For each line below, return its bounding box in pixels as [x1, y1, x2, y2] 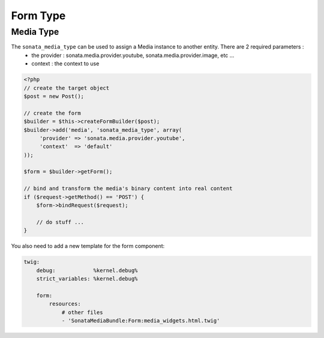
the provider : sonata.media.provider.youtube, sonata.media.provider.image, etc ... [31, 52, 235, 59]
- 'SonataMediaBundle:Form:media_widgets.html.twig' [61, 317, 220, 324]
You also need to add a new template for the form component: [11, 243, 165, 250]
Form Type [11, 9, 66, 22]
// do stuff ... [36, 219, 84, 225]
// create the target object [23, 84, 110, 91]
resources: [49, 300, 81, 307]
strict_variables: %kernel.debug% [36, 275, 138, 282]
